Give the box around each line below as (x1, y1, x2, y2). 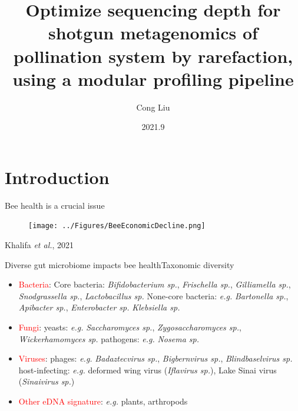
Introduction (5, 165, 110, 189)
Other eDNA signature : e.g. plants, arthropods (18, 395, 188, 407)
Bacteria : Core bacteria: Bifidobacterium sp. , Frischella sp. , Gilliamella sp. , (18, 278, 291, 290)
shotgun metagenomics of (48, 21, 258, 45)
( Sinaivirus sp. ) (18, 375, 75, 387)
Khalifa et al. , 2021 (5, 239, 74, 251)
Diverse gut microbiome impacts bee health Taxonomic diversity (5, 258, 234, 270)
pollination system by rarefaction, (13, 44, 293, 68)
